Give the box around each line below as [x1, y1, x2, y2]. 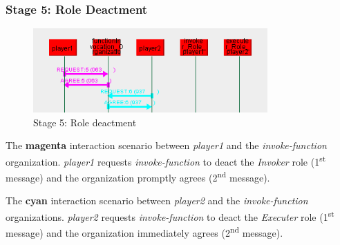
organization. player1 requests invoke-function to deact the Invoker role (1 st [6, 152, 326, 168]
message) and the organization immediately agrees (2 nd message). [6, 224, 283, 239]
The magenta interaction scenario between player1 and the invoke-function [6, 138, 327, 153]
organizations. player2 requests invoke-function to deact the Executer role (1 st [6, 207, 334, 224]
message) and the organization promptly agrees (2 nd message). [6, 168, 270, 184]
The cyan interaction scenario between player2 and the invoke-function [6, 193, 308, 208]
